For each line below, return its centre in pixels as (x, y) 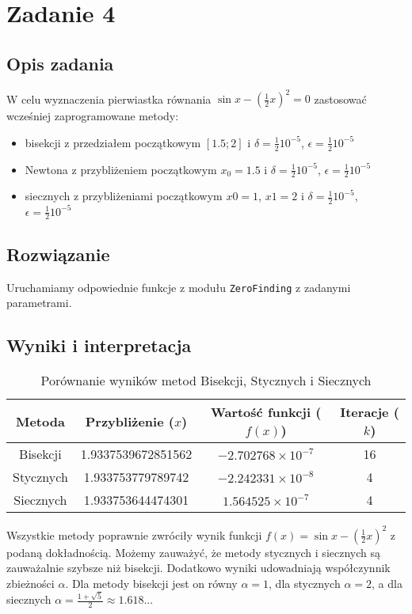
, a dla (387, 583)
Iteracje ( (370, 412)
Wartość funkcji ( (266, 412)
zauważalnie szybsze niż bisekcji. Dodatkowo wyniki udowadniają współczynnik (198, 568)
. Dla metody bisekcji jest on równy (151, 583)
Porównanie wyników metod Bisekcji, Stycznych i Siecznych (206, 381)
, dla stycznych (305, 583)
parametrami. (39, 303)
